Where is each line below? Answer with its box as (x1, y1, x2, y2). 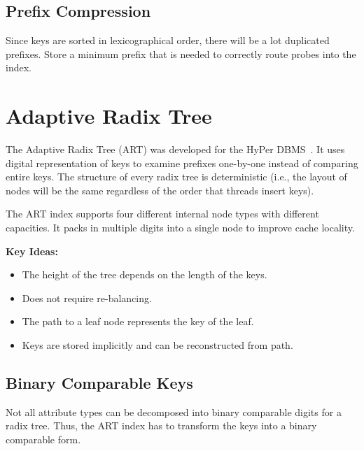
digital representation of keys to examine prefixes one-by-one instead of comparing (6, 155, 358, 170)
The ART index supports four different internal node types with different (6, 206, 319, 221)
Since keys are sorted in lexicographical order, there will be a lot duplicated (6, 33, 330, 48)
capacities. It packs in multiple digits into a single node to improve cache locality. (6, 220, 355, 235)
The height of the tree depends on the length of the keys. (22, 267, 267, 282)
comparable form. (6, 432, 81, 447)
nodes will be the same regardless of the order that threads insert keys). (6, 182, 314, 197)
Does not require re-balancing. (22, 290, 152, 305)
